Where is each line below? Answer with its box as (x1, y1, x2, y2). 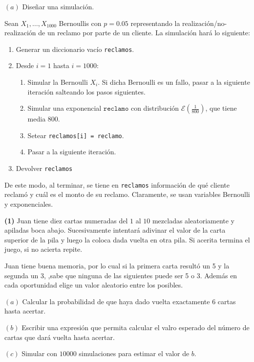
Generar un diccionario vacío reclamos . (16, 44, 134, 54)
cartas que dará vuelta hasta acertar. (4, 332, 115, 342)
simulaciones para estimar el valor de (79, 348, 190, 359)
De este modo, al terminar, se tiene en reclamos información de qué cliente (4, 179, 230, 190)
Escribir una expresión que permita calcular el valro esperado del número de (21, 322, 250, 332)
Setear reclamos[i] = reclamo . (27, 130, 124, 140)
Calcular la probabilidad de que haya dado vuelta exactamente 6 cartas (22, 296, 236, 306)
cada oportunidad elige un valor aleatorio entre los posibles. (4, 280, 183, 290)
